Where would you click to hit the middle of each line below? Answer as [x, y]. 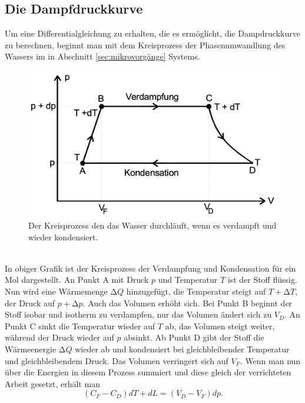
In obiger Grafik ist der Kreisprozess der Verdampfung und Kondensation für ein [150, 268]
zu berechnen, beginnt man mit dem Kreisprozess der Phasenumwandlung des [145, 44]
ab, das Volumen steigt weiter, [220, 326]
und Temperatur [188, 280]
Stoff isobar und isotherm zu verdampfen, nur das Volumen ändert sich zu [138, 314]
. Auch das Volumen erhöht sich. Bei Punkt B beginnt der [188, 303]
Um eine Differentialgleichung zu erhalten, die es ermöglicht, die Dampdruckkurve [152, 33]
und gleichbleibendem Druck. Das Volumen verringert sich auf [117, 360]
